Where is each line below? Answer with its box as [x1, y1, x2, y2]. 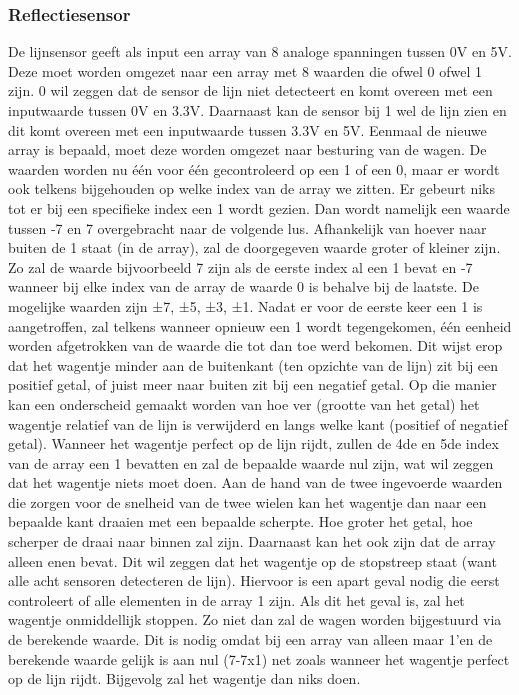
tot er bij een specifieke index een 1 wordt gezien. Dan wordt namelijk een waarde [8, 197, 510, 218]
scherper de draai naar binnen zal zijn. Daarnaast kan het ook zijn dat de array [8, 531, 496, 552]
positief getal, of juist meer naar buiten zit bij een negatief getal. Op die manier [8, 374, 497, 395]
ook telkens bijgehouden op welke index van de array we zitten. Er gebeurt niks [8, 178, 496, 199]
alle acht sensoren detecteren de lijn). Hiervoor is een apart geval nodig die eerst [8, 570, 500, 591]
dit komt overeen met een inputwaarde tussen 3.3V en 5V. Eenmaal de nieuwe [8, 119, 487, 140]
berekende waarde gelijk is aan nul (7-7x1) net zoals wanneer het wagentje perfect [8, 648, 510, 669]
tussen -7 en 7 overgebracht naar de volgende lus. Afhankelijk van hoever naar [8, 217, 487, 238]
